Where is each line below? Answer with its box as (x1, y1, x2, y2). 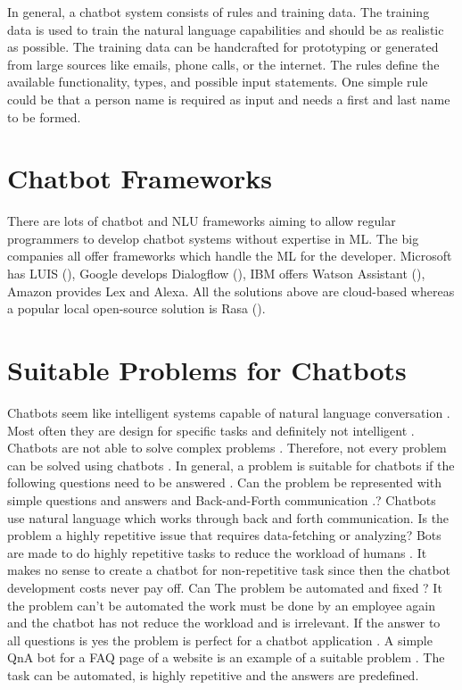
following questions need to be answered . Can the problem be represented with (7, 473, 441, 492)
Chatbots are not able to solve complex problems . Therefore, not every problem (7, 438, 447, 457)
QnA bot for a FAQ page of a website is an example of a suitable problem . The (7, 648, 445, 667)
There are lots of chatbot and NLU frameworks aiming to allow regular (7, 212, 396, 230)
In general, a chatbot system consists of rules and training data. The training (7, 3, 430, 21)
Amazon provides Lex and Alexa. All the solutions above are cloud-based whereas (7, 281, 455, 300)
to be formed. (7, 107, 81, 126)
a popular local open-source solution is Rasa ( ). (7, 299, 266, 318)
